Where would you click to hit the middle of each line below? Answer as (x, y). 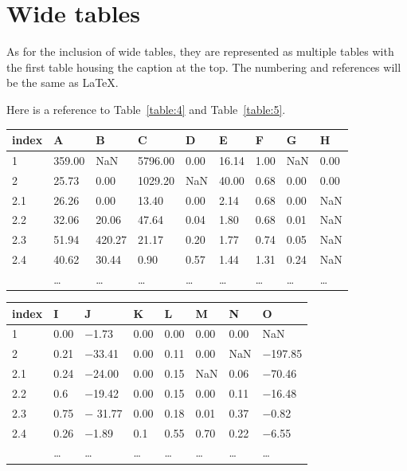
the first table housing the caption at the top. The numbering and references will (204, 67)
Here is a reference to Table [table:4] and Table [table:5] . (146, 109)
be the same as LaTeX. (63, 82)
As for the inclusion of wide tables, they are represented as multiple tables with (200, 51)
